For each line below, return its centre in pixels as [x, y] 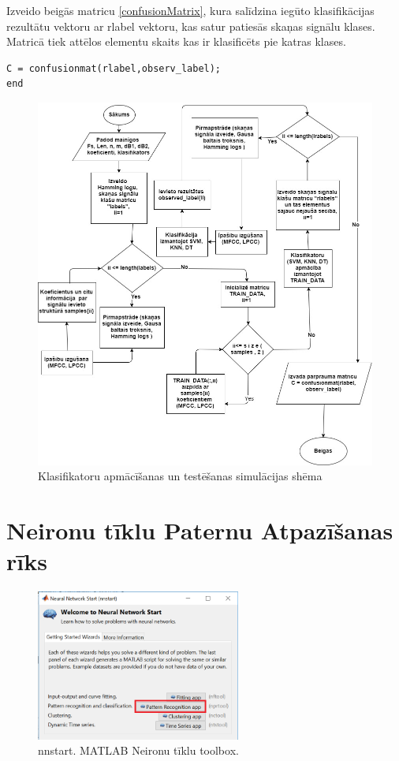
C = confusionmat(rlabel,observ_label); [114, 68]
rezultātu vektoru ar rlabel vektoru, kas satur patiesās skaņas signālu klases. [191, 26]
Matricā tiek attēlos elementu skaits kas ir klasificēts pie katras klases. [176, 41]
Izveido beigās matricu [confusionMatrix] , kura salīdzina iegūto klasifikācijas [190, 10]
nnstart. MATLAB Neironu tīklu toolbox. [138, 750]
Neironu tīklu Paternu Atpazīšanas [200, 530]
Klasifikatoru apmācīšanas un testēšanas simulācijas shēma [180, 476]
